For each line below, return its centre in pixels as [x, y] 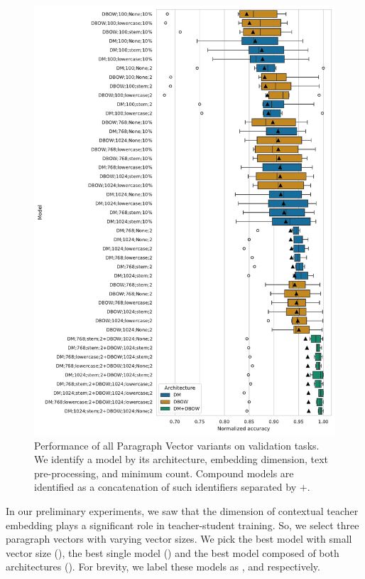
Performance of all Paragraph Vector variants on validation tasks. [177, 445]
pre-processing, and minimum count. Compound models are [164, 473]
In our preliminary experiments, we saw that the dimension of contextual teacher [182, 511]
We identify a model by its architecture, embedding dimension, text [181, 459]
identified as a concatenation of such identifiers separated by [165, 487]
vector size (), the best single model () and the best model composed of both [173, 552]
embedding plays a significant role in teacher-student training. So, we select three [182, 525]
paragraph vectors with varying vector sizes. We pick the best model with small [179, 539]
